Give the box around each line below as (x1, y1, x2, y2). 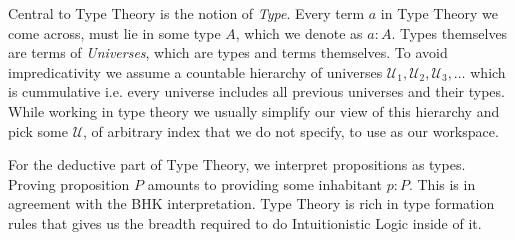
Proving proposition (8, 173, 130, 194)
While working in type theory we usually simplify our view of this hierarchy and (8, 100, 500, 121)
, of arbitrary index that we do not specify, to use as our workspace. (83, 120, 499, 141)
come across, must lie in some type (8, 22, 221, 43)
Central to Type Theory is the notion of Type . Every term (8, 3, 365, 23)
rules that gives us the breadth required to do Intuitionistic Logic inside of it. (8, 212, 482, 233)
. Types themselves (391, 22, 508, 43)
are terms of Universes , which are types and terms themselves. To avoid (8, 42, 448, 63)
